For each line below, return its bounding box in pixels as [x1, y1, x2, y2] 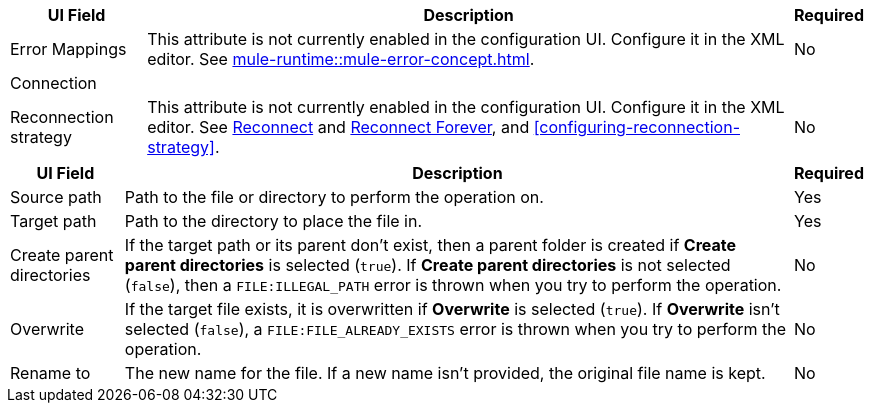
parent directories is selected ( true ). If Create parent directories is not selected [124, 255, 731, 275]
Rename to [10, 363, 91, 383]
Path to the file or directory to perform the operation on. [124, 187, 544, 207]
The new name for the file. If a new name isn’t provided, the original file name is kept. [124, 363, 766, 383]
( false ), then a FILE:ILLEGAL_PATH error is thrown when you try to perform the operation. [124, 275, 782, 295]
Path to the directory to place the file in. [124, 211, 423, 231]
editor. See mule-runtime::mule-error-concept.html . [147, 49, 535, 69]
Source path [10, 187, 102, 207]
